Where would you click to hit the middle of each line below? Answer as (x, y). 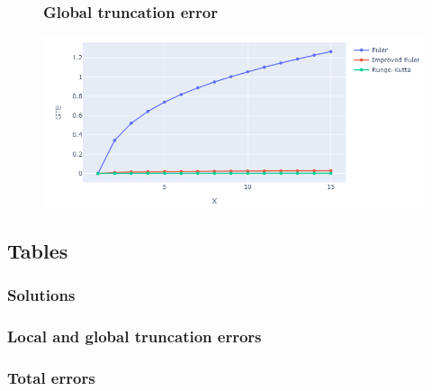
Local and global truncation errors (135, 336)
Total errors (51, 377)
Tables (38, 250)
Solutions (41, 295)
